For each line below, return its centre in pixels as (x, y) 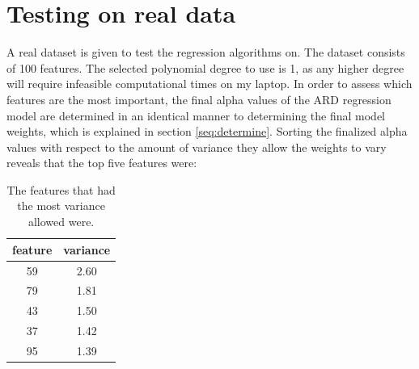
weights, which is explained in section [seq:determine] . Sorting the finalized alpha (207, 131)
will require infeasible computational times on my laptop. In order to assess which (209, 84)
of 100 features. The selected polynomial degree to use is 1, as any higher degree (205, 67)
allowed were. (61, 222)
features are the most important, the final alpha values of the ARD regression (199, 99)
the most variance (61, 205)
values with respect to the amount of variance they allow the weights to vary (197, 147)
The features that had (61, 189)
